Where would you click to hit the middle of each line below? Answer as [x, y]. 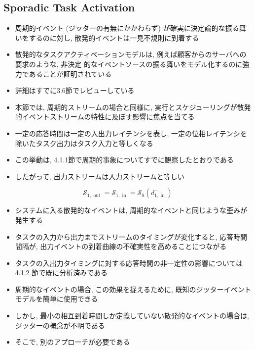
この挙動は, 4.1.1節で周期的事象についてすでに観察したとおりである [124, 160]
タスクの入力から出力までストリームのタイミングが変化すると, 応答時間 [131, 236]
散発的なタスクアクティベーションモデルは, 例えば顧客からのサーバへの [131, 54]
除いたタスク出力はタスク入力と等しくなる [84, 143]
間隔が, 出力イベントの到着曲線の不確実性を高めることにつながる [121, 246]
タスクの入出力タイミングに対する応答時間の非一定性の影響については [129, 263]
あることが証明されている [70, 74]
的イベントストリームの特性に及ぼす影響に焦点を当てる [105, 117]
